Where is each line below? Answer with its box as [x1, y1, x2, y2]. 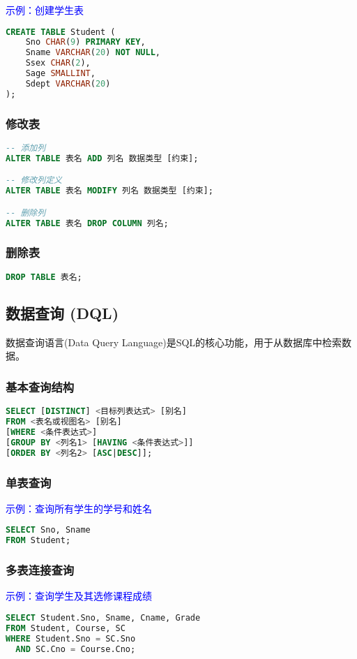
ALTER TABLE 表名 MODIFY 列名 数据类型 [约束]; [6, 186, 213, 196]
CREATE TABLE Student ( [6, 27, 116, 37]
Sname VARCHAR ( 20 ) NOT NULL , [25, 47, 161, 58]
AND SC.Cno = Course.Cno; [15, 644, 136, 654]
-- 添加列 [6, 142, 46, 153]
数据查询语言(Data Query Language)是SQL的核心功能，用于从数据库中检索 [6, 334, 342, 349]
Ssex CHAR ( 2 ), [25, 58, 91, 68]
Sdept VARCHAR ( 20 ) [25, 78, 111, 89]
